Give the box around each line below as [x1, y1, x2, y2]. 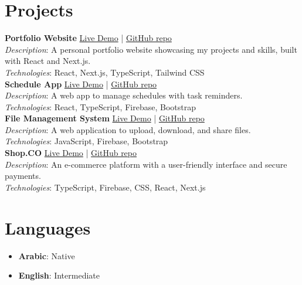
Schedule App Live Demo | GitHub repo [5, 77, 157, 90]
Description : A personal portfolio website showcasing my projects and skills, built [5, 43, 297, 55]
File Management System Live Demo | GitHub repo [5, 112, 205, 124]
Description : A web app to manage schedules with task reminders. [5, 89, 243, 101]
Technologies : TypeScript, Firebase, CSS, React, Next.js [5, 181, 206, 193]
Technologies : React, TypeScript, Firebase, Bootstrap [5, 100, 196, 113]
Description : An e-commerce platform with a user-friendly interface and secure [5, 158, 287, 170]
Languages [5, 215, 91, 239]
